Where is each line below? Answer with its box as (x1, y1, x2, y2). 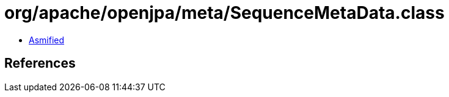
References (4, 56, 76, 71)
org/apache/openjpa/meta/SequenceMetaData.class (4, 2, 445, 23)
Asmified (29, 34, 65, 45)
